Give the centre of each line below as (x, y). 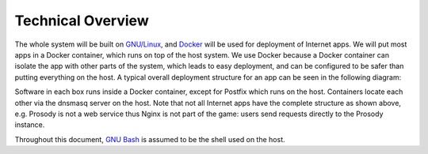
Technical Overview (82, 21)
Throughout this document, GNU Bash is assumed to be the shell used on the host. (150, 139)
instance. (30, 125)
